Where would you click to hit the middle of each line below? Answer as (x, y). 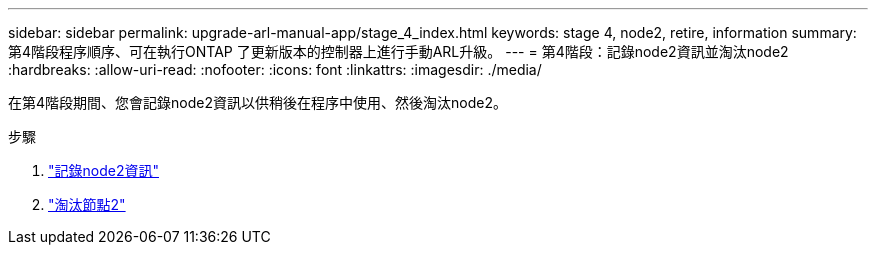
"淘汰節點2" (87, 204)
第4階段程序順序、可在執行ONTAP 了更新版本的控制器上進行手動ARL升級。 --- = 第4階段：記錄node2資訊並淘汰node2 (398, 51)
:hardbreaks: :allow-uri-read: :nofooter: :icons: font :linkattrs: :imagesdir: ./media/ (275, 69)
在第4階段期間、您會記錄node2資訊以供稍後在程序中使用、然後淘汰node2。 (257, 102)
